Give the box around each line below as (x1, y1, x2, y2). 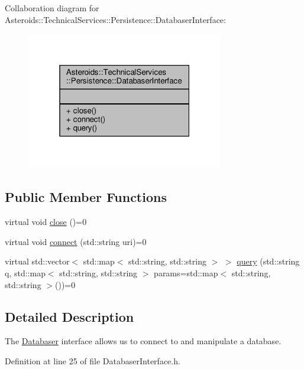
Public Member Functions (5, 188, 167, 206)
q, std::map (5, 266, 46, 279)
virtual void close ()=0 (5, 215, 87, 228)
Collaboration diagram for (5, 2, 99, 14)
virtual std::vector (5, 255, 70, 267)
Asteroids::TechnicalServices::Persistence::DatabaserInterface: (5, 13, 226, 25)
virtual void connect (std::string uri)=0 (5, 235, 147, 247)
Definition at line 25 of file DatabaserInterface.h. (5, 354, 180, 367)
